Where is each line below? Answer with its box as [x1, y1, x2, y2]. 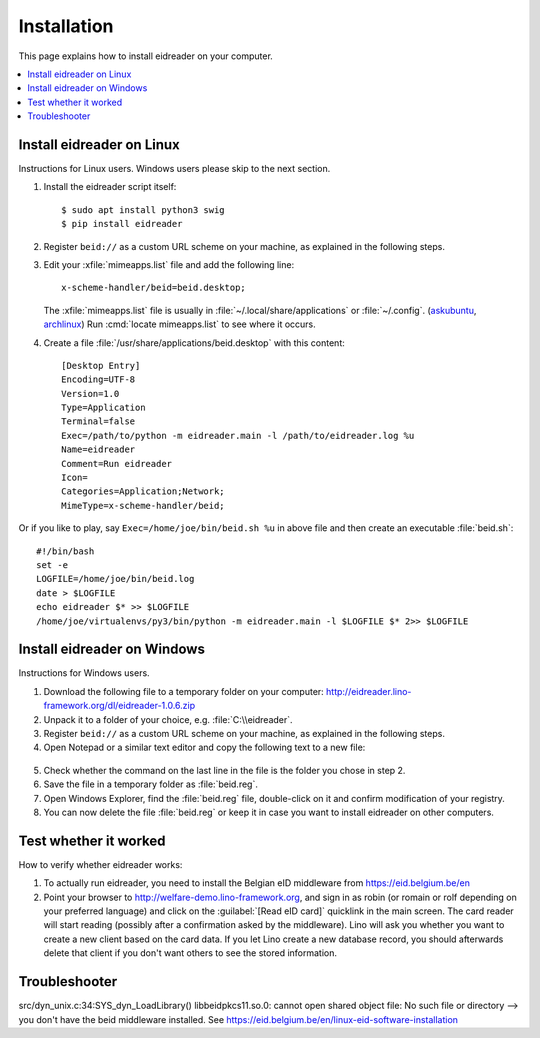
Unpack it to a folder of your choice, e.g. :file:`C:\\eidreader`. [43, 713, 294, 725]
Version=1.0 [61, 388, 120, 399]
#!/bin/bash [36, 545, 95, 557]
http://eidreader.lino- [325, 685, 412, 697]
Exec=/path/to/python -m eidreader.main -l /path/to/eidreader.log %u [61, 430, 415, 441]
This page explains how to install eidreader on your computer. [18, 50, 274, 62]
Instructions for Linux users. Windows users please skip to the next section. [18, 163, 331, 175]
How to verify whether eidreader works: [18, 858, 183, 870]
